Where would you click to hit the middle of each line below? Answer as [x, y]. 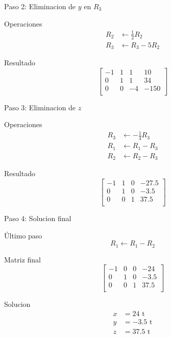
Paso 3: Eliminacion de [40, 107]
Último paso [23, 235]
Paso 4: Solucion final [38, 218]
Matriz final [23, 259]
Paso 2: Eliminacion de [40, 6]
